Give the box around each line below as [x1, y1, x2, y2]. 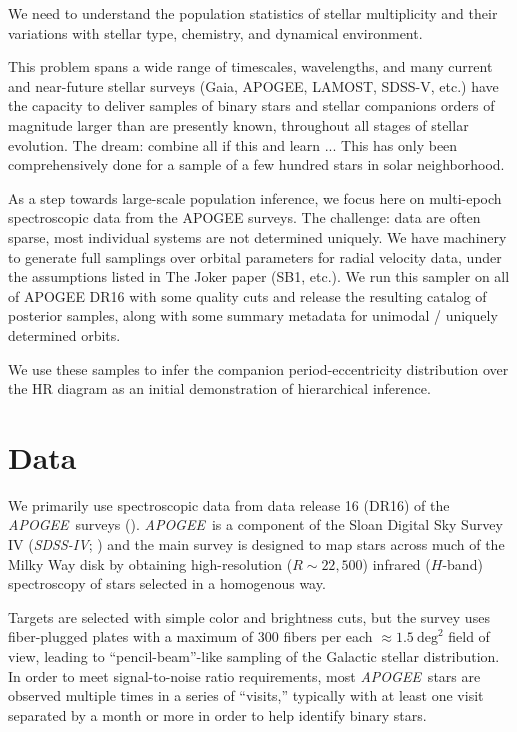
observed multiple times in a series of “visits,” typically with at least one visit [8, 685, 484, 706]
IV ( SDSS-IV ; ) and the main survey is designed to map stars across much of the [8, 534, 505, 554]
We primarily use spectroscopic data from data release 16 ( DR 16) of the [8, 494, 450, 515]
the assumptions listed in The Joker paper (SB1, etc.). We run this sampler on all [8, 266, 510, 287]
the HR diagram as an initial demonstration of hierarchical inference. [8, 378, 431, 399]
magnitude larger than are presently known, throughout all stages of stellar [8, 114, 469, 135]
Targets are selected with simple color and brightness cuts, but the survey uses [8, 606, 490, 627]
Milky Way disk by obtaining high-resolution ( [8, 553, 293, 574]
